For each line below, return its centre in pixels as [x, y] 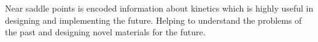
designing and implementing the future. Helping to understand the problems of [153, 20]
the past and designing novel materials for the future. [105, 32]
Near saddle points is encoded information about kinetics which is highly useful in [159, 8]
